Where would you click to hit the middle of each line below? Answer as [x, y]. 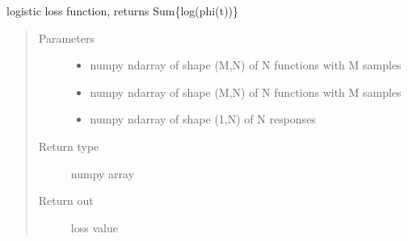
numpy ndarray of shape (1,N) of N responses [203, 119]
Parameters [66, 38]
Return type [69, 146]
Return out [66, 200]
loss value [94, 227]
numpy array [103, 173]
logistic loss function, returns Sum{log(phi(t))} [123, 10]
